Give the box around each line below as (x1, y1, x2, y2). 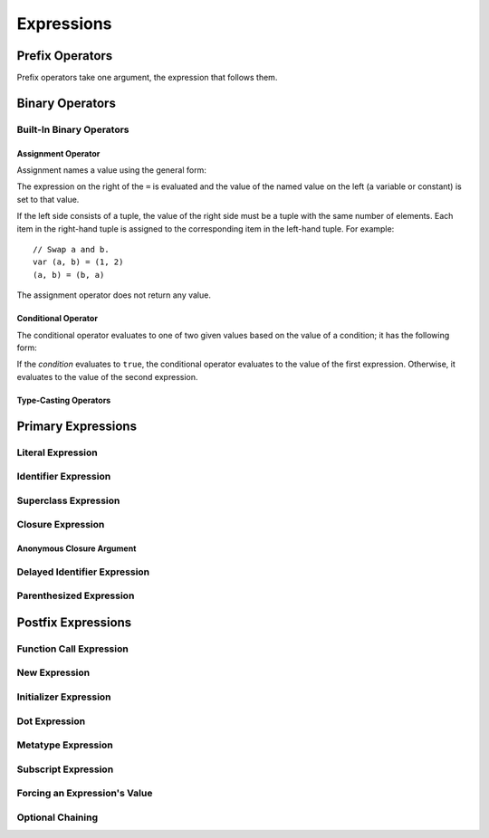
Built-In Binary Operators (16, 123, 130, 136)
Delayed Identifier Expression (16, 566, 150, 578)
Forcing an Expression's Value (16, 787, 153, 800)
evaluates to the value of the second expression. (16, 371, 198, 382)
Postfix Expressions (16, 614, 132, 630)
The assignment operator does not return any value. (16, 290, 212, 300)
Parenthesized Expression (16, 589, 135, 602)
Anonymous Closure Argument (16, 543, 137, 554)
